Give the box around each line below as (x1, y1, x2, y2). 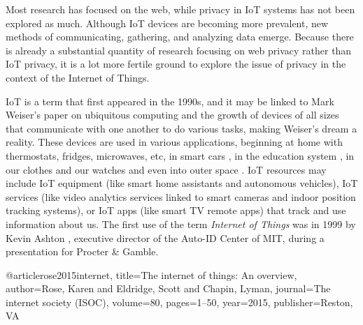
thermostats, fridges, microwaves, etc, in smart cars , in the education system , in (6, 148, 355, 162)
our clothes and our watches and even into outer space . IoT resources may (6, 162, 327, 176)
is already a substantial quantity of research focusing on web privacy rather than (6, 43, 352, 57)
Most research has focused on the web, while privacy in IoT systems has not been (6, 2, 355, 16)
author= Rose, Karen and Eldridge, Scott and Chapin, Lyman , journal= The (6, 281, 331, 296)
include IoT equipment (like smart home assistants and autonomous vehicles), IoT (6, 176, 358, 190)
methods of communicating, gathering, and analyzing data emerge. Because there (6, 29, 354, 44)
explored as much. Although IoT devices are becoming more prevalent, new (6, 15, 329, 30)
